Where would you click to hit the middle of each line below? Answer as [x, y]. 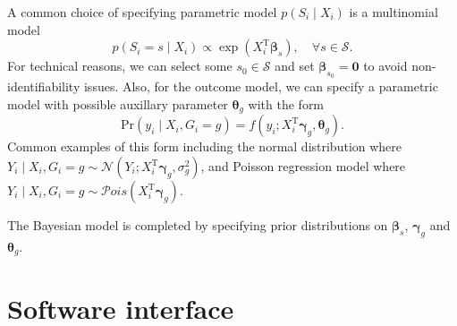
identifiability [44, 86]
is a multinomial [394, 12]
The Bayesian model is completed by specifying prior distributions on [198, 225]
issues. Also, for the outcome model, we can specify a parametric [261, 86]
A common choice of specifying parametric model [142, 12]
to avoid [385, 66]
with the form [286, 103]
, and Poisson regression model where [303, 166]
